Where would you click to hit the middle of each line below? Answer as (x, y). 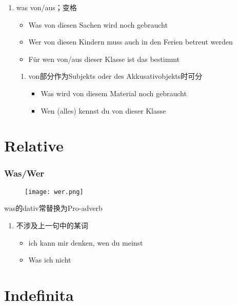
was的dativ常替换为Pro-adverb (53, 208)
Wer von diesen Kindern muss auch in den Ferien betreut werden (131, 42)
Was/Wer (24, 173)
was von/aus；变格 (46, 7)
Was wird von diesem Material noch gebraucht (114, 93)
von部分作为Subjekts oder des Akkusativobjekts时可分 (115, 76)
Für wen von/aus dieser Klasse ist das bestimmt (104, 59)
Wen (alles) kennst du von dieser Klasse (103, 110)
